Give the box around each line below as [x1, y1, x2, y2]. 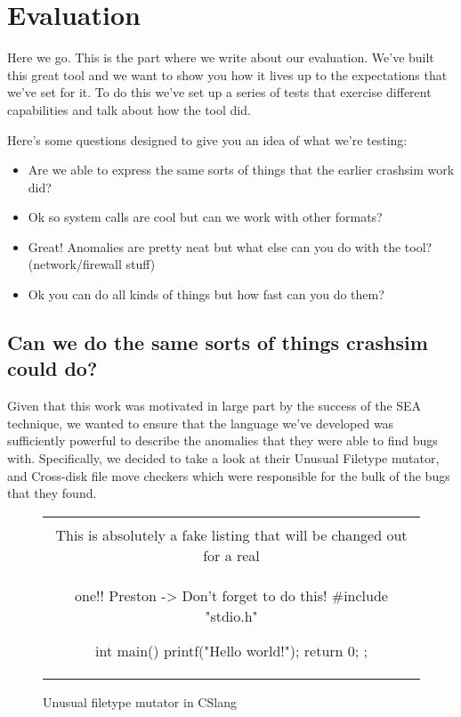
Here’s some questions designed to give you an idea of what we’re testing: [7, 130, 408, 149]
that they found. [7, 484, 97, 502]
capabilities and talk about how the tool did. [7, 100, 251, 118]
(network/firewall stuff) [28, 255, 156, 273]
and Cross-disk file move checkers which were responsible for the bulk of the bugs [7, 466, 450, 485]
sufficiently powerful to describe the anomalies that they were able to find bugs [7, 431, 438, 450]
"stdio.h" [205, 605, 258, 626]
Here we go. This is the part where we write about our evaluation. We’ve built [7, 48, 434, 67]
